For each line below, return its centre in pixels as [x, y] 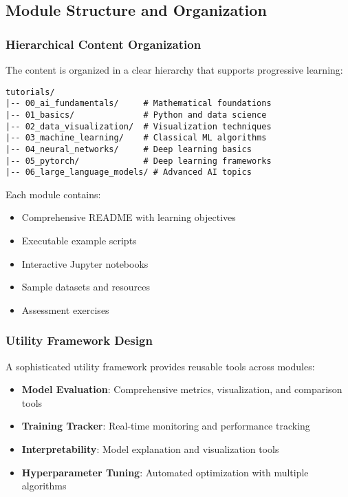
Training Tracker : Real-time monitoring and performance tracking [166, 426]
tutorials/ [30, 92]
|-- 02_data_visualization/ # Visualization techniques [139, 126]
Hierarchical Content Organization [104, 44]
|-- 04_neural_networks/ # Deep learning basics [129, 149]
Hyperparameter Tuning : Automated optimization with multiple [165, 472]
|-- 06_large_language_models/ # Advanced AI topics [129, 172]
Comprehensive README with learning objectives [129, 217]
